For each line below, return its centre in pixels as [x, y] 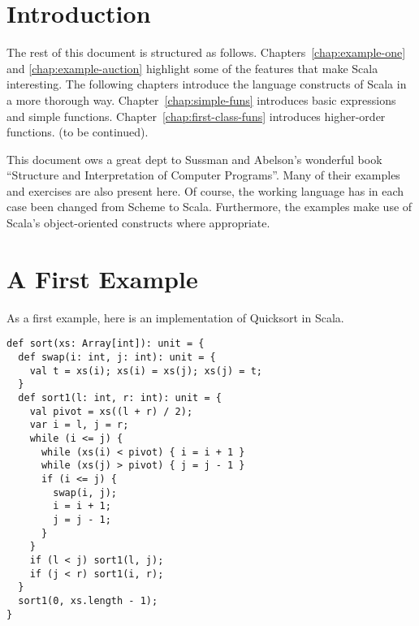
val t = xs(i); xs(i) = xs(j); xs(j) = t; [146, 371]
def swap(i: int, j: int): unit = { [117, 358]
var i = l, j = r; [79, 425]
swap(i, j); [85, 492]
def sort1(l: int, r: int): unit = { [120, 398]
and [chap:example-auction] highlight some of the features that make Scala [192, 68]
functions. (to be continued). [78, 132]
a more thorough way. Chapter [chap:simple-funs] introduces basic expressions [201, 99]
